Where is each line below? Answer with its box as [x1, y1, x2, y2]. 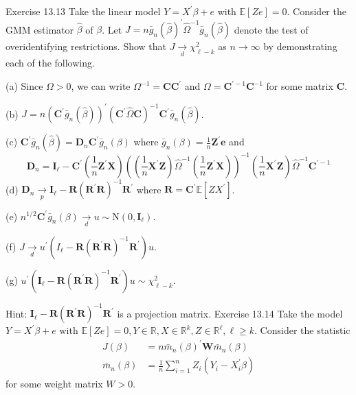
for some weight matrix [5, 376, 103, 391]
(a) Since [5, 79, 43, 93]
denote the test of [234, 22, 309, 36]
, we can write [71, 79, 131, 93]
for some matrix [266, 79, 333, 93]
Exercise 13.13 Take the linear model [5, 4, 161, 18]
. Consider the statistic [254, 323, 351, 337]
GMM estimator [5, 22, 74, 36]
